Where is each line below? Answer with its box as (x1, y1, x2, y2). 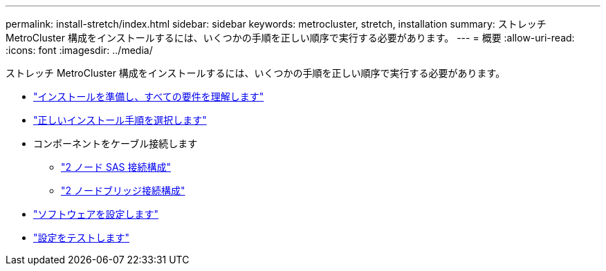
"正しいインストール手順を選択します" (33, 114, 207, 126)
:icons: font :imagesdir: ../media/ (6, 44, 153, 56)
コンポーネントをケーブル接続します (33, 138, 198, 149)
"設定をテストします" (33, 232, 130, 243)
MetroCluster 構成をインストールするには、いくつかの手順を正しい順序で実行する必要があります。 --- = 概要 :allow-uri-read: (6, 32, 575, 44)
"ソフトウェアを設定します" (33, 208, 159, 220)
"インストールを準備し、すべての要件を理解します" (33, 91, 264, 102)
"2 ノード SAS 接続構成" (61, 161, 172, 173)
